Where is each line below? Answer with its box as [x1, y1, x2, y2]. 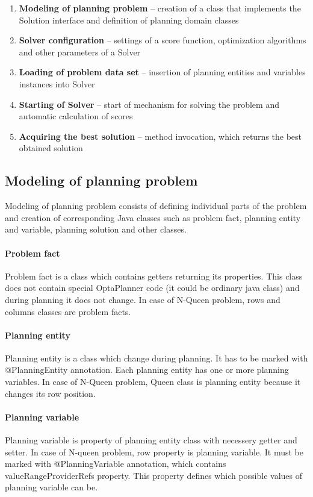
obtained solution [19, 142, 83, 154]
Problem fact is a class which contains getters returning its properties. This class [5, 269, 303, 282]
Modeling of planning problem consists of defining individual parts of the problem [5, 199, 307, 212]
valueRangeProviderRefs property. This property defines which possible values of [5, 469, 303, 481]
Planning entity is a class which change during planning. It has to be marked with [5, 351, 308, 364]
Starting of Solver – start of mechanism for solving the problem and [19, 98, 279, 110]
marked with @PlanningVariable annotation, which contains [5, 457, 226, 470]
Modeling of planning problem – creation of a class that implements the [19, 2, 301, 14]
